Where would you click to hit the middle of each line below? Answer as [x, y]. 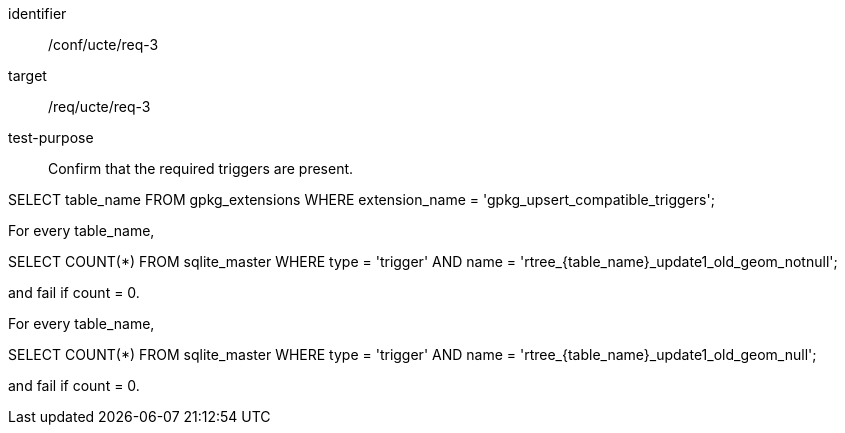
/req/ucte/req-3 [99, 106]
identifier [37, 13]
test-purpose [51, 137]
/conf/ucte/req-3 [103, 44]
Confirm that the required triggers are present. [201, 168]
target [27, 75]
